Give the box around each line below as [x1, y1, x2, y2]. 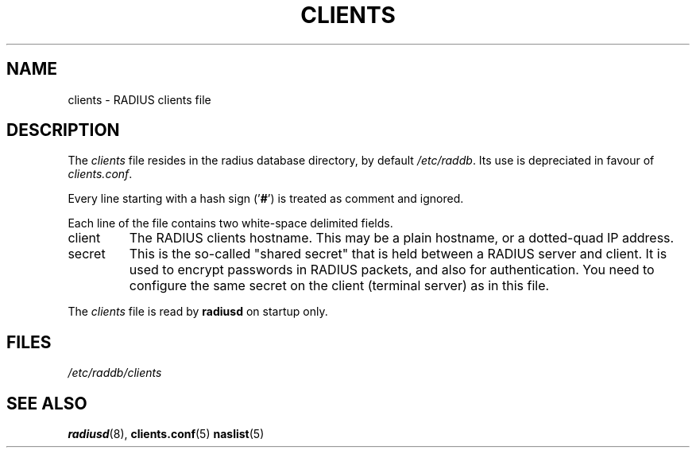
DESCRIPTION [6, 120, 120, 141]
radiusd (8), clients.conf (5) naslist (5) [68, 427, 265, 441]
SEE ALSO [6, 393, 87, 413]
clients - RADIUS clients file [68, 92, 211, 107]
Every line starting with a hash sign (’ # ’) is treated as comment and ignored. [68, 192, 464, 206]
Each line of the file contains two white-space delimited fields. [68, 216, 393, 231]
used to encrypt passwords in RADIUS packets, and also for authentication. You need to [129, 262, 655, 278]
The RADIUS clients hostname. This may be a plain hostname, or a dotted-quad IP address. [129, 230, 675, 246]
